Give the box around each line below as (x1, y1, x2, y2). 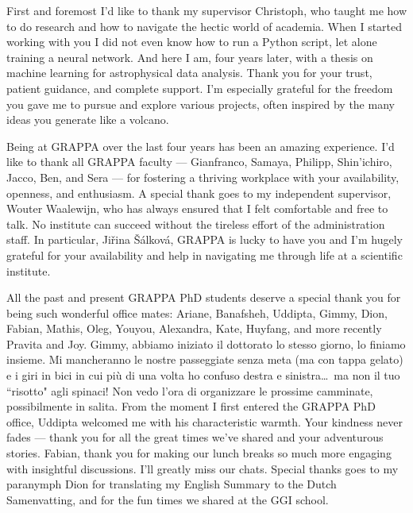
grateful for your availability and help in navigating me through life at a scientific (6, 246, 403, 263)
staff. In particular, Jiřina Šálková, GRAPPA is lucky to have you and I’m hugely (6, 231, 403, 248)
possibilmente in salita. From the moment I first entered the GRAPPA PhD (6, 398, 376, 415)
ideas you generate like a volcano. (6, 111, 169, 128)
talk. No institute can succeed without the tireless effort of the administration (6, 215, 385, 232)
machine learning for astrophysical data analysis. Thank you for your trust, (6, 64, 372, 81)
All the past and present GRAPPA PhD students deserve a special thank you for (6, 289, 401, 306)
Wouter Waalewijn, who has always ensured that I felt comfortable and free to (6, 200, 388, 217)
